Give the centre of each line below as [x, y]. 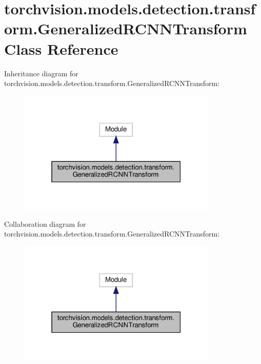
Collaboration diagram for [45, 223]
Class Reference [61, 48]
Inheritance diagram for [41, 73]
